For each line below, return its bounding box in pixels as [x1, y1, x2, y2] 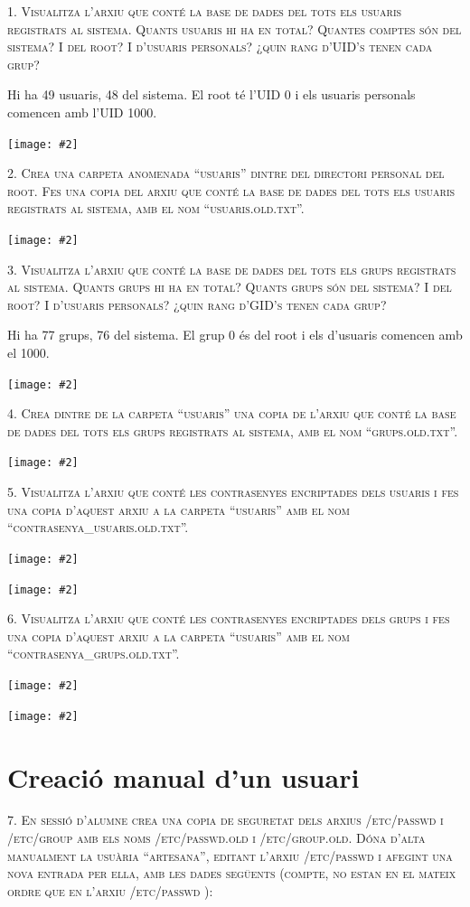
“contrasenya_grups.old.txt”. [7, 644, 180, 663]
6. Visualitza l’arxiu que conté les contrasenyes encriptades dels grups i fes [7, 609, 450, 628]
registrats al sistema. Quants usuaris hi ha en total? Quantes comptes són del [7, 19, 462, 38]
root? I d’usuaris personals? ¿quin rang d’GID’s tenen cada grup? [7, 295, 387, 313]
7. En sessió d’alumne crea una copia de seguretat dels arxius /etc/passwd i [7, 810, 444, 829]
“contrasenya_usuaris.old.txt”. [7, 518, 189, 537]
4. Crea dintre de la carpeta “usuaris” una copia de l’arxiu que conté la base [7, 404, 456, 423]
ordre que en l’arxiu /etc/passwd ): [7, 881, 213, 900]
